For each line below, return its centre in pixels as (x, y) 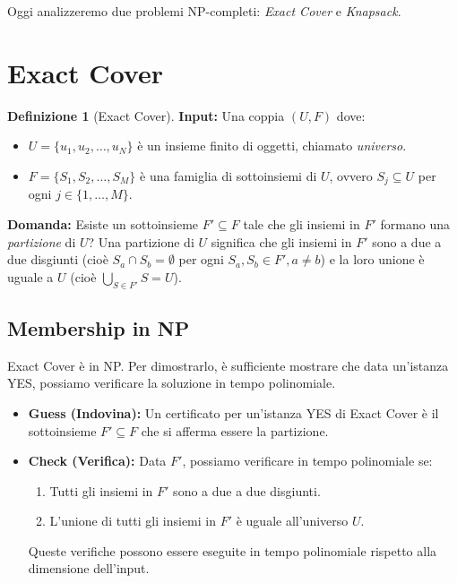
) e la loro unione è (372, 259)
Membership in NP (99, 327)
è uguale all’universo (292, 521)
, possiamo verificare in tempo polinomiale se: (307, 461)
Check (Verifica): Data (97, 461)
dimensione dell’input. (89, 568)
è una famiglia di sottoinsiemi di (228, 175)
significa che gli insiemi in (281, 241)
